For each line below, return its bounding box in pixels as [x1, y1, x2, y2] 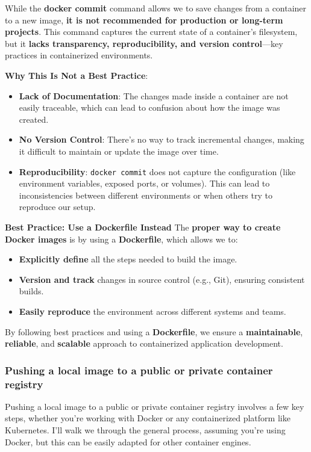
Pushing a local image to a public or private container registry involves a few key [5, 400, 304, 412]
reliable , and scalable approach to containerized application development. [5, 337, 283, 350]
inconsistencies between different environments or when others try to [19, 188, 272, 201]
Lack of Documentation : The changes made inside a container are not [19, 89, 289, 102]
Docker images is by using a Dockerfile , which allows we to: [5, 232, 238, 245]
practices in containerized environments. [5, 49, 153, 61]
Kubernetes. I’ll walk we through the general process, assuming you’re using [5, 424, 286, 436]
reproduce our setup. [19, 200, 96, 213]
